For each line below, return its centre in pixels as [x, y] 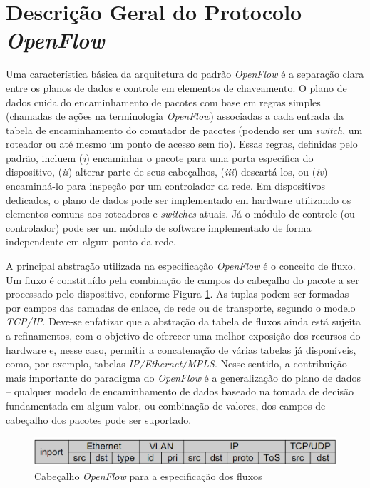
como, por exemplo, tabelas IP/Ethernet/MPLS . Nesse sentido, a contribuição [176, 364]
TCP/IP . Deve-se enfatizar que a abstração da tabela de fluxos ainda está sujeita [183, 321]
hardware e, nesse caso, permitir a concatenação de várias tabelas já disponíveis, [181, 349]
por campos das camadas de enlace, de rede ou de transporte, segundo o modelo [181, 307]
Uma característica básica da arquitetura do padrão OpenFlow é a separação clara [185, 74]
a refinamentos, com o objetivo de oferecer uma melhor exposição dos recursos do [183, 335]
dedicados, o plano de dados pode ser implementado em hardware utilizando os [179, 199]
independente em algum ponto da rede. [91, 242]
